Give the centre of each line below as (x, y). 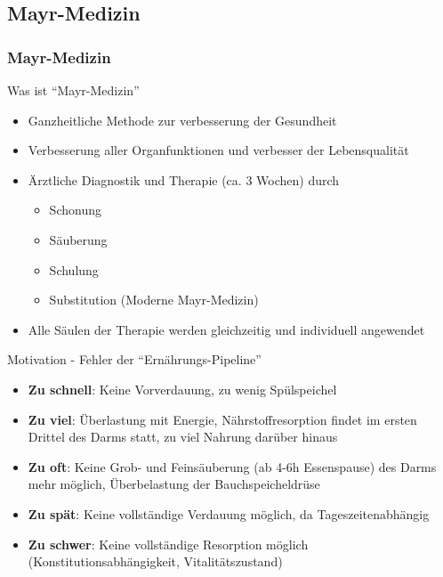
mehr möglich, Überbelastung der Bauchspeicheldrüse (174, 484)
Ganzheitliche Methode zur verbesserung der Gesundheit (182, 120)
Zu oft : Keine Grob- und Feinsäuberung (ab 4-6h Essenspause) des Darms (232, 466)
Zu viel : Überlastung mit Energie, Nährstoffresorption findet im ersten (222, 419)
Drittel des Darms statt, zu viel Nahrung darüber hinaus (183, 437)
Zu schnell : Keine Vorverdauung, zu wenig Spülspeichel (182, 389)
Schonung (75, 210)
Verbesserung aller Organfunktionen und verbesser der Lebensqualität (218, 150)
